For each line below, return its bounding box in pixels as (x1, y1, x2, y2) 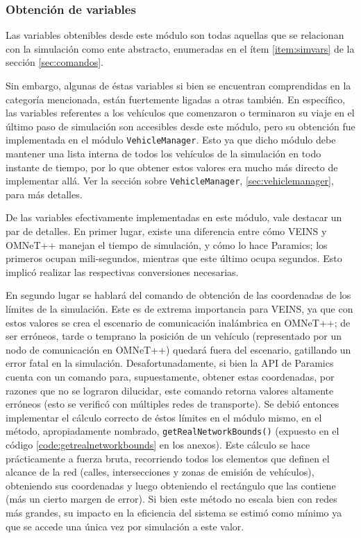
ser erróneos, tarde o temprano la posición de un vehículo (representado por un (6, 329, 342, 343)
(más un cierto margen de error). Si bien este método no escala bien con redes (6, 492, 337, 506)
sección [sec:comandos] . (6, 55, 104, 69)
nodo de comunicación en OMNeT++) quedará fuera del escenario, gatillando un (6, 342, 351, 356)
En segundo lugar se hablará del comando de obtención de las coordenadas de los (6, 288, 351, 302)
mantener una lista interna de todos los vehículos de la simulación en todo (6, 146, 321, 161)
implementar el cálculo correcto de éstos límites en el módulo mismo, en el (6, 410, 322, 424)
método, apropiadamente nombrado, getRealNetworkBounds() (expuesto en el (6, 424, 339, 438)
